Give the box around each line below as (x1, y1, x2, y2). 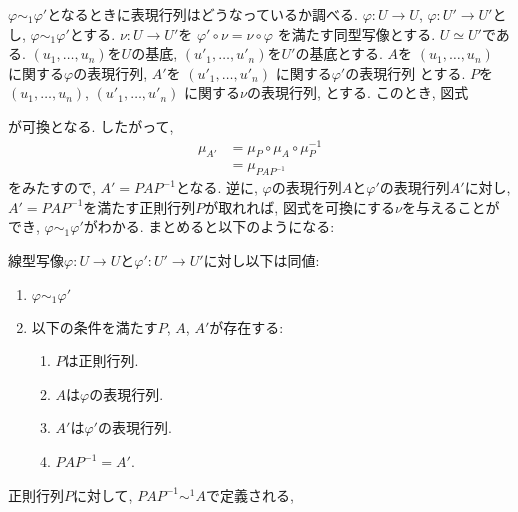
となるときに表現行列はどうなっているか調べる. (47, 4, 358, 24)
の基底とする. (295, 43, 383, 64)
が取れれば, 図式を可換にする (204, 196, 396, 217)
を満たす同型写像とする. (277, 23, 436, 44)
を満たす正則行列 (83, 196, 196, 217)
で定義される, (205, 484, 294, 505)
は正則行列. (64, 350, 139, 371)
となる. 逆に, (175, 177, 258, 198)
